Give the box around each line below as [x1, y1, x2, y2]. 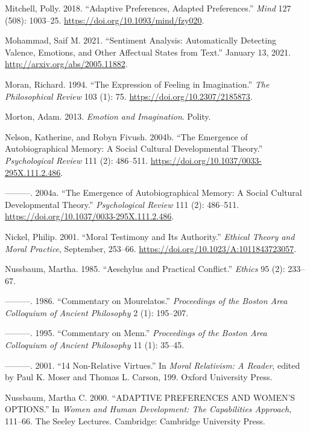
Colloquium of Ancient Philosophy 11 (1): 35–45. [5, 339, 185, 351]
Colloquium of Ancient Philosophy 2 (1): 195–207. [5, 306, 189, 319]
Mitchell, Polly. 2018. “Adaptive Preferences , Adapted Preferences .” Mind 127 [5, 2, 291, 14]
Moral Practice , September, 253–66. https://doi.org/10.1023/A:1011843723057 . [5, 242, 297, 254]
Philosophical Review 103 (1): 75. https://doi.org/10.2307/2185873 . [5, 89, 253, 102]
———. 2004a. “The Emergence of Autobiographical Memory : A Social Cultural [5, 186, 302, 199]
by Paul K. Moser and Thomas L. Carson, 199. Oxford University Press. [5, 371, 273, 383]
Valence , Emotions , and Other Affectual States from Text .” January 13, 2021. [5, 45, 291, 58]
